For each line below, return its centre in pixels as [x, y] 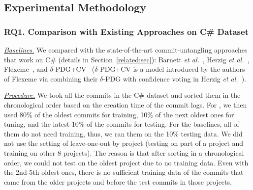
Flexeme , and [26, 69]
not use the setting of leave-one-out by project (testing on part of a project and [124, 143]
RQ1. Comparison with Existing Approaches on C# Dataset [126, 31]
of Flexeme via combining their [51, 78]
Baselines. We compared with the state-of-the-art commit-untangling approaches [126, 50]
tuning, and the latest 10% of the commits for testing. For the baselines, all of [122, 124]
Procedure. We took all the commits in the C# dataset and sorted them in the [122, 95]
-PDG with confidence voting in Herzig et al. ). [174, 78]
